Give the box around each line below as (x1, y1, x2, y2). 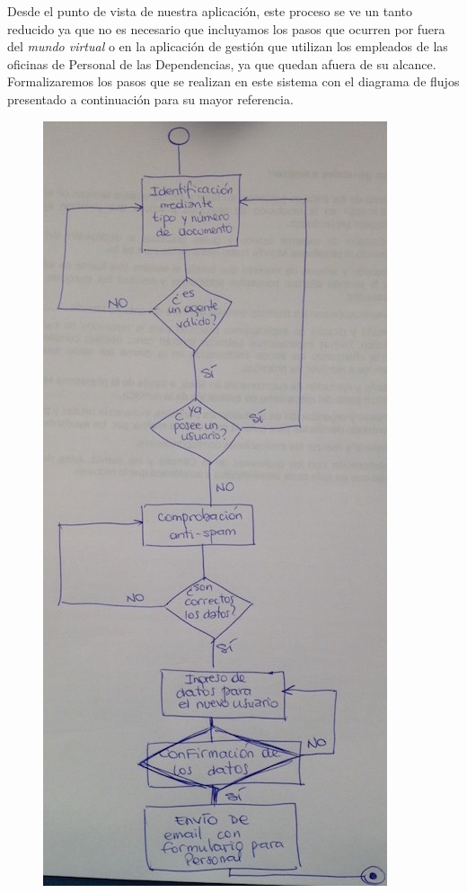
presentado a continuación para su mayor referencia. (7, 89, 294, 108)
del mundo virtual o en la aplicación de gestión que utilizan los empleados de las (7, 37, 448, 56)
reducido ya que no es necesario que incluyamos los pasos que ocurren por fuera (7, 19, 445, 38)
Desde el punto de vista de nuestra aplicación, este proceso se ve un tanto (7, 2, 413, 20)
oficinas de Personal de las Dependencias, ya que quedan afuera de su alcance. (7, 54, 436, 73)
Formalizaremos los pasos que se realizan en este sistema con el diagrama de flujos (7, 72, 460, 91)
